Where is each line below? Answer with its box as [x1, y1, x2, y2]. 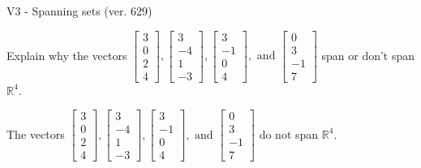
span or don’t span [321, 46, 415, 63]
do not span [259, 125, 319, 142]
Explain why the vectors [6, 46, 127, 63]
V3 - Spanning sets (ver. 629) [6, 2, 153, 19]
